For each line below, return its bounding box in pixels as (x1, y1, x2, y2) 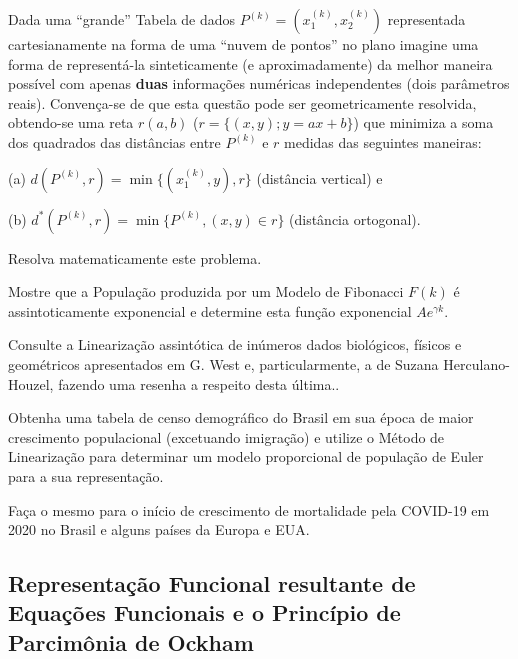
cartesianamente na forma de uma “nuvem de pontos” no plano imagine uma (8, 34, 479, 54)
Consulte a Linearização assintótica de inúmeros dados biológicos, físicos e (8, 334, 462, 355)
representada (387, 9, 466, 29)
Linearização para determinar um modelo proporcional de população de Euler (8, 446, 484, 467)
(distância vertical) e (256, 167, 383, 188)
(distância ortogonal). (289, 208, 421, 229)
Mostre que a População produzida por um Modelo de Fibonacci (8, 281, 404, 302)
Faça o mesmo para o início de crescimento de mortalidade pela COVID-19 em (8, 499, 490, 520)
